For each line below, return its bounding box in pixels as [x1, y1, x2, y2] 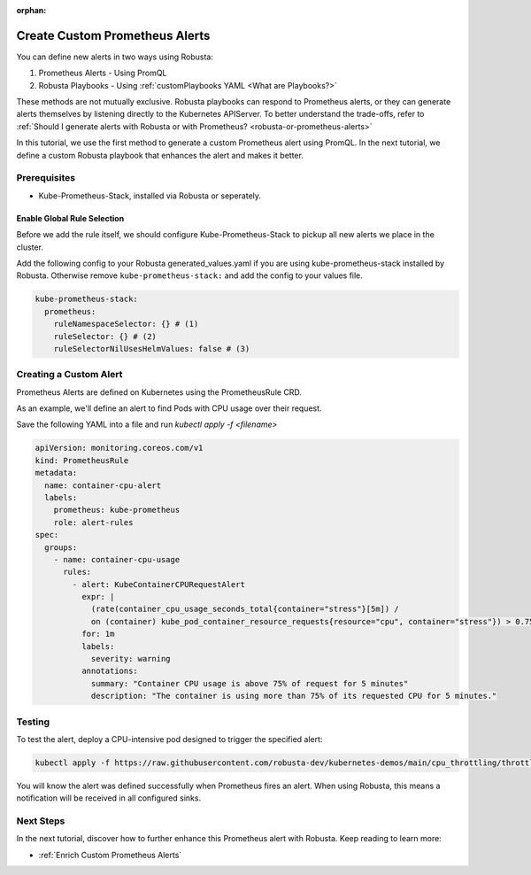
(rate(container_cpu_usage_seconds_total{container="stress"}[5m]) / [90, 604, 400, 615]
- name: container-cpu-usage [53, 554, 181, 564]
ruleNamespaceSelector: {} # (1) [53, 319, 199, 329]
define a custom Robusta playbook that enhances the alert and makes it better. [16, 150, 304, 160]
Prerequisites [16, 172, 75, 184]
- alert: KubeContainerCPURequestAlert [72, 579, 245, 589]
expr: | [81, 592, 115, 602]
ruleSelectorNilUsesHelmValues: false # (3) [53, 344, 250, 353]
